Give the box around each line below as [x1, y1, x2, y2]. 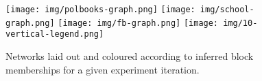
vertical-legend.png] [5, 29, 104, 39]
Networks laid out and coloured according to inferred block [5, 48, 254, 63]
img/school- [200, 5, 254, 14]
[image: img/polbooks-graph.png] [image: [5, 5, 195, 14]
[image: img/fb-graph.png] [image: [58, 18, 219, 28]
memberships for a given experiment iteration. [5, 62, 200, 76]
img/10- [223, 18, 258, 28]
